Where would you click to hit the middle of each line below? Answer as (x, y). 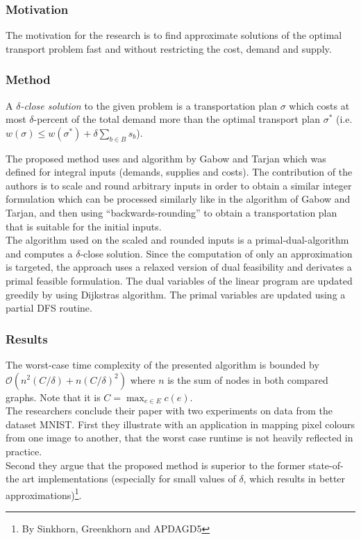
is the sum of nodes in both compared (248, 379)
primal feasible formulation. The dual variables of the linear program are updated (179, 280)
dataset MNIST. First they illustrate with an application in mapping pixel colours (180, 424)
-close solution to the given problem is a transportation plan (149, 105)
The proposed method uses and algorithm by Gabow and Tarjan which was (166, 158)
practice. (24, 451)
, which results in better (294, 479)
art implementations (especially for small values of (129, 479)
